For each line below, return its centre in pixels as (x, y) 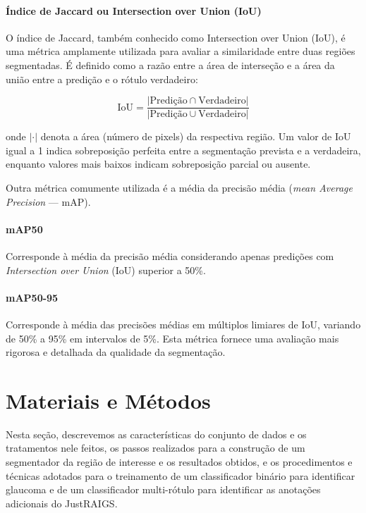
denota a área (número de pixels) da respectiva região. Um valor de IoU (196, 136)
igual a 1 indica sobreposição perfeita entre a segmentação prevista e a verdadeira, (183, 150)
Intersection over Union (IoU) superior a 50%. (106, 270)
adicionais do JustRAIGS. (62, 503)
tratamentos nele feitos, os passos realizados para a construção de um (155, 448)
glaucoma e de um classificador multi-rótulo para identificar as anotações (163, 489)
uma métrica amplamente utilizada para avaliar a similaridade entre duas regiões (181, 51)
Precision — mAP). (48, 201)
